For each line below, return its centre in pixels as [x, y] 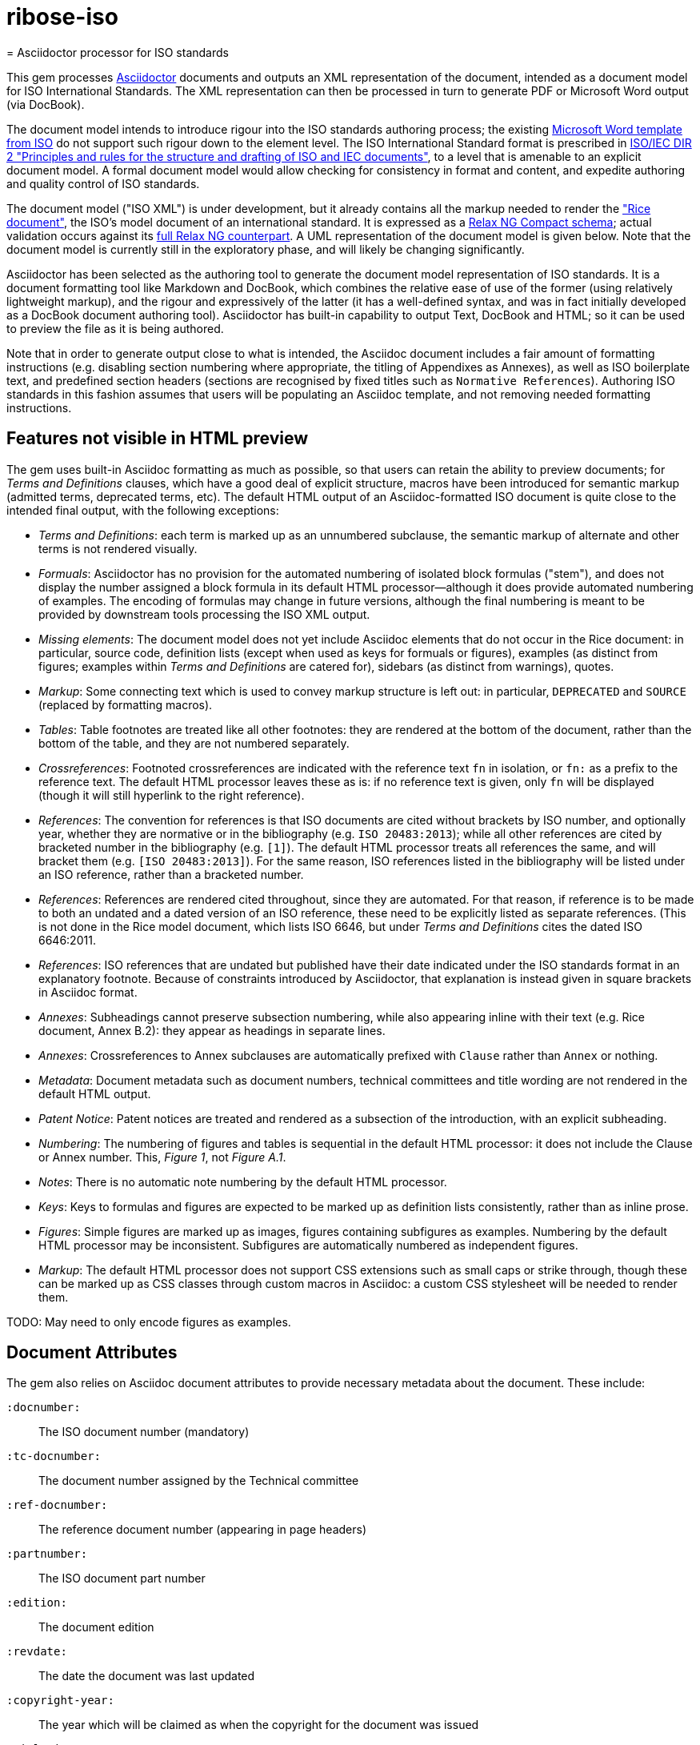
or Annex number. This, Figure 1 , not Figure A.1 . [162, 1157]
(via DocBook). [46, 104]
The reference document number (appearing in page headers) [202, 1530]
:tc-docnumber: [54, 1456]
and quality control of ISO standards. [103, 183]
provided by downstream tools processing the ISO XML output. [204, 614]
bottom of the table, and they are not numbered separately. [194, 743]
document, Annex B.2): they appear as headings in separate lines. [212, 1030]
